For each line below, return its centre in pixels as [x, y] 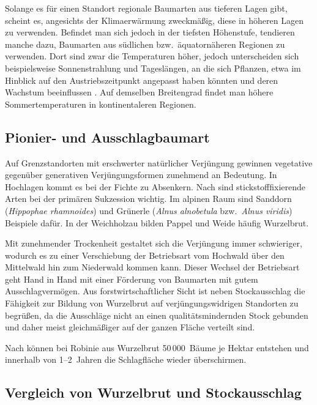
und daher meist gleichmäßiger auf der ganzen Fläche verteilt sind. [130, 327]
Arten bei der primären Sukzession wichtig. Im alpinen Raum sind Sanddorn [148, 199]
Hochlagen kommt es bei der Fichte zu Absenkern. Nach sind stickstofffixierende [155, 186]
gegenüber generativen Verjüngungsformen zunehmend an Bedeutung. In [141, 175]
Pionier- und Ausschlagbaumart [107, 137]
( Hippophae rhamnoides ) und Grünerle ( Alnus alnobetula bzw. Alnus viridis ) [149, 210]
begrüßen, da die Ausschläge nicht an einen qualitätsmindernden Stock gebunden [157, 315]
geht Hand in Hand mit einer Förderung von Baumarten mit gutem [132, 279]
